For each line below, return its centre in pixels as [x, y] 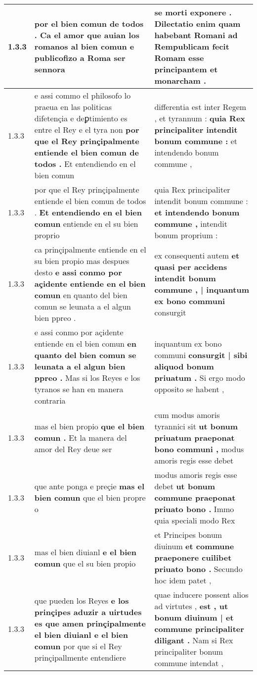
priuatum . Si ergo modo [200, 378]
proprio [47, 235]
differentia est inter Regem [200, 107]
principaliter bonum [189, 651]
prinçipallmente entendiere [80, 657]
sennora [50, 69]
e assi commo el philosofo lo [83, 95]
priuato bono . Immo [194, 509]
